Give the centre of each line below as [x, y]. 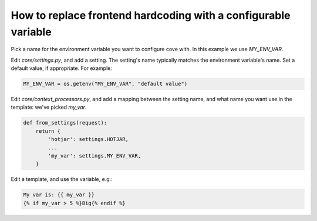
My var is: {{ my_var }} [59, 195]
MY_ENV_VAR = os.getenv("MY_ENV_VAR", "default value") [105, 84]
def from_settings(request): [65, 123]
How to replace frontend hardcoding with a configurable [151, 15]
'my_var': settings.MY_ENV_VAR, [94, 156]
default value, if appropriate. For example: [62, 68]
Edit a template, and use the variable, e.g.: [62, 179]
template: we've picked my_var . [49, 107]
